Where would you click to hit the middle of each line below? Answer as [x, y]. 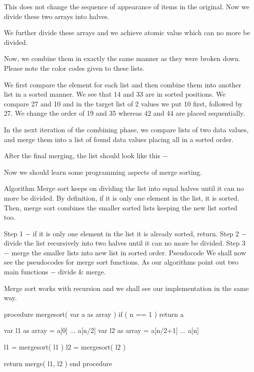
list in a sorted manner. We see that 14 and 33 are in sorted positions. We [115, 94]
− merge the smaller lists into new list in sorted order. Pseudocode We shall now [125, 252]
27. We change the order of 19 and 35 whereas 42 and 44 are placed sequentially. [125, 113]
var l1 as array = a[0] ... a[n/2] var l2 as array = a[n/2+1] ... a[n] [102, 330]
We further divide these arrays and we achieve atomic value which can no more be [127, 32]
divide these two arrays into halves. [57, 16]
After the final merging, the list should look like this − [86, 155]
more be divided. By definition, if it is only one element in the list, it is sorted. [122, 197]
